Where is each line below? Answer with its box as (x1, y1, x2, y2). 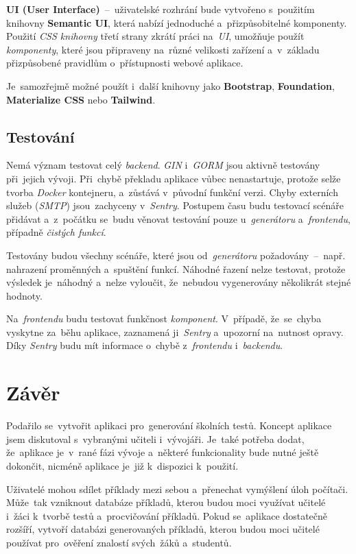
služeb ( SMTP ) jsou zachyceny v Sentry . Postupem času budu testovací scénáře (6, 198, 344, 213)
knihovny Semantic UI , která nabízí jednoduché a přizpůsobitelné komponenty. (6, 15, 347, 29)
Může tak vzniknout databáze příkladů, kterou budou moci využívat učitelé (6, 495, 326, 509)
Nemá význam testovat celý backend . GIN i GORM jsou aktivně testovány (6, 158, 320, 172)
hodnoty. (6, 288, 43, 302)
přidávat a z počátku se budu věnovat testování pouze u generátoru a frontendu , (6, 211, 351, 226)
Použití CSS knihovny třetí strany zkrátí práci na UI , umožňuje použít (6, 29, 305, 43)
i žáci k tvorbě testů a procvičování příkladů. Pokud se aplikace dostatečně (6, 508, 328, 522)
